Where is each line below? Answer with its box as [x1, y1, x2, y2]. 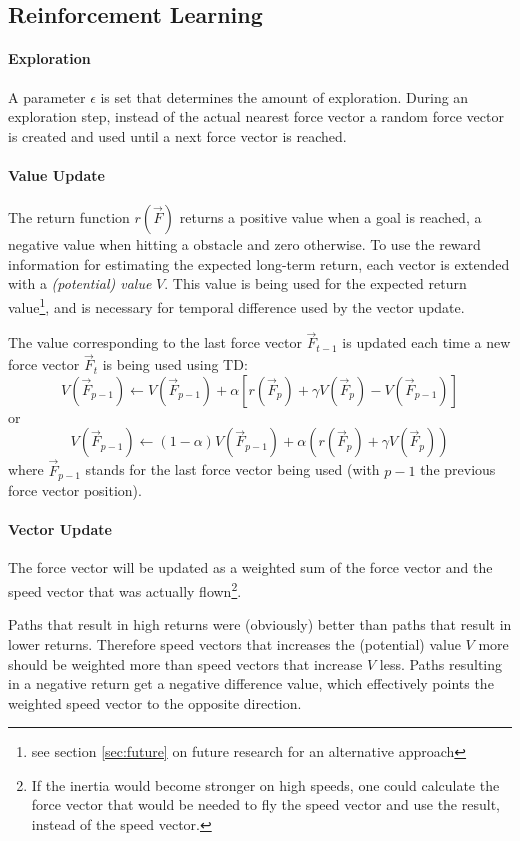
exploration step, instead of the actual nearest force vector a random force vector [8, 106, 504, 127]
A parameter [8, 86, 86, 107]
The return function [8, 207, 130, 228]
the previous [420, 459, 496, 480]
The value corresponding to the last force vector [8, 332, 302, 353]
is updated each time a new [342, 332, 511, 353]
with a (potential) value [8, 273, 152, 294]
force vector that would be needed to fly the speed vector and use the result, [31, 794, 500, 815]
